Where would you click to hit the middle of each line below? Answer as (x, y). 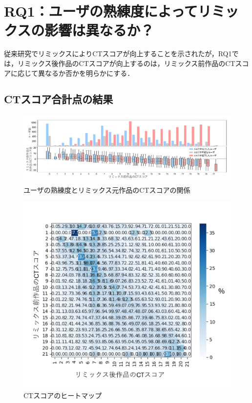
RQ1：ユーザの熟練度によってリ (108, 11)
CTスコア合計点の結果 (59, 99)
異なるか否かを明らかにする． (86, 73)
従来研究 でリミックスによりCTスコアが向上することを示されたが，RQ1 (118, 54)
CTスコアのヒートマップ (63, 395)
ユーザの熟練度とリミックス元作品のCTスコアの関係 (107, 190)
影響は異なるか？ (99, 30)
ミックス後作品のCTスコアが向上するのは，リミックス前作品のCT (130, 63)
